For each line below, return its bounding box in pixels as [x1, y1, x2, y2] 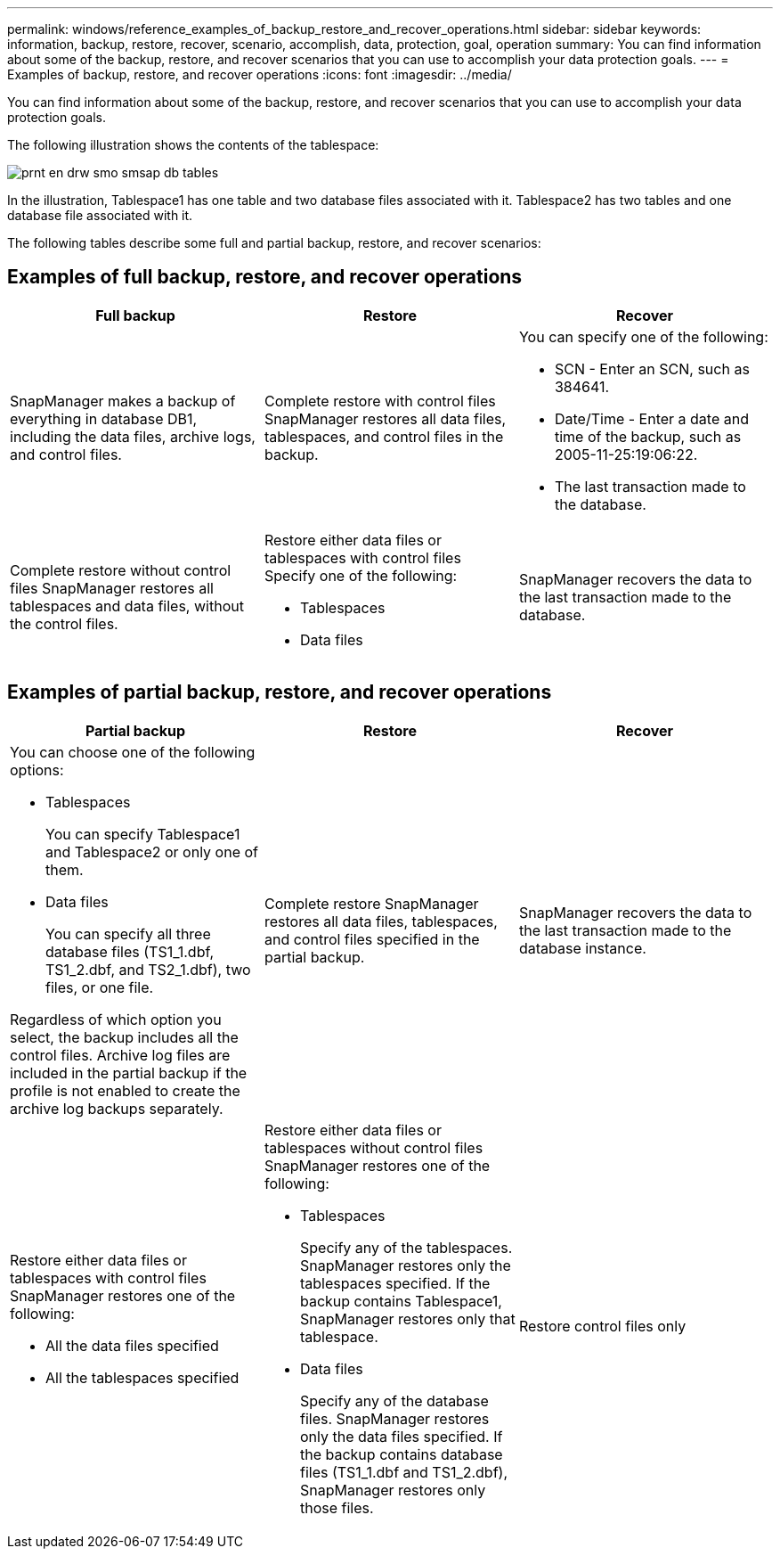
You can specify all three [45, 924, 211, 943]
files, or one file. [45, 978, 154, 996]
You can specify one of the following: [518, 327, 768, 346]
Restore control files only [518, 1316, 687, 1335]
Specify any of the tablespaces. [299, 1238, 513, 1257]
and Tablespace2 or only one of [45, 842, 258, 861]
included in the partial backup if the [10, 1063, 248, 1082]
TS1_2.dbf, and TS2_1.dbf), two [45, 960, 251, 979]
